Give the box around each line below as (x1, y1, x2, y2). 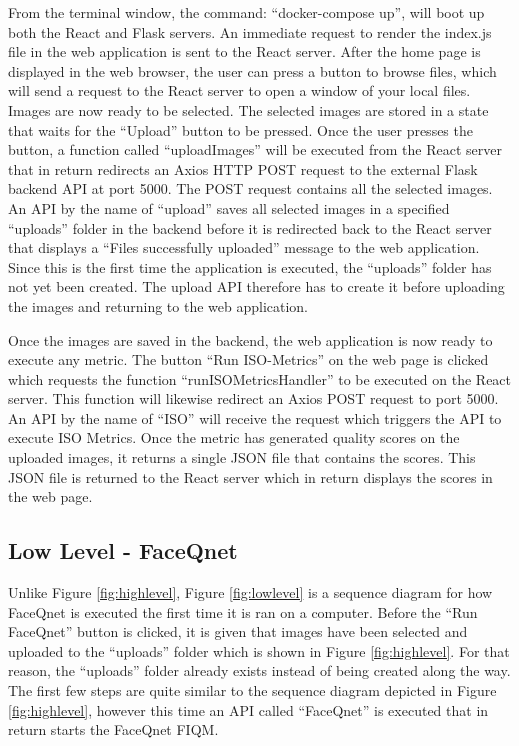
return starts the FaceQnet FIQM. (8, 719, 219, 740)
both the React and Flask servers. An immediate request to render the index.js (8, 21, 492, 42)
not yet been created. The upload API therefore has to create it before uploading (8, 276, 505, 297)
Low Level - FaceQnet (8, 535, 238, 566)
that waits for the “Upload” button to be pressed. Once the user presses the (8, 119, 473, 140)
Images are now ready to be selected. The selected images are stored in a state (8, 99, 489, 120)
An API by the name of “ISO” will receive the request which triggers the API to (8, 407, 502, 428)
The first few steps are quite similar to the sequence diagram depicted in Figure (8, 680, 497, 701)
